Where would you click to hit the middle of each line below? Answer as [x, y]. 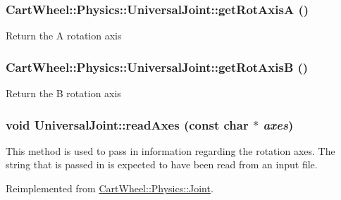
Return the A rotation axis [64, 36]
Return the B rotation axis [63, 93]
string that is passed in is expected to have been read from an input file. [162, 164]
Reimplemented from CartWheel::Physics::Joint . [110, 188]
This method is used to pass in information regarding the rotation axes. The [170, 150]
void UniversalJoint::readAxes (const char [127, 124]
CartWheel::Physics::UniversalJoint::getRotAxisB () [157, 67]
